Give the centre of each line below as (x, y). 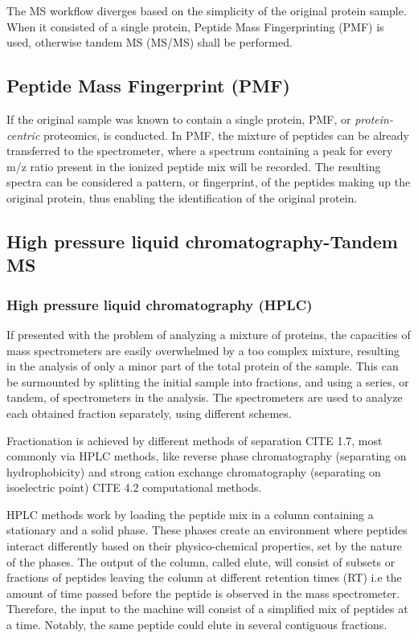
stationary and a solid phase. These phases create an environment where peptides (207, 530)
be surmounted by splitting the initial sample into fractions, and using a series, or (208, 381)
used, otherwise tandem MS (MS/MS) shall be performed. (150, 42)
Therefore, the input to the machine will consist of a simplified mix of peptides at (207, 609)
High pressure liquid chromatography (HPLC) (160, 304)
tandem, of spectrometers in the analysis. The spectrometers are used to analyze (205, 397)
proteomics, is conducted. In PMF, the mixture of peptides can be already (226, 135)
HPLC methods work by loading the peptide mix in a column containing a (190, 514)
